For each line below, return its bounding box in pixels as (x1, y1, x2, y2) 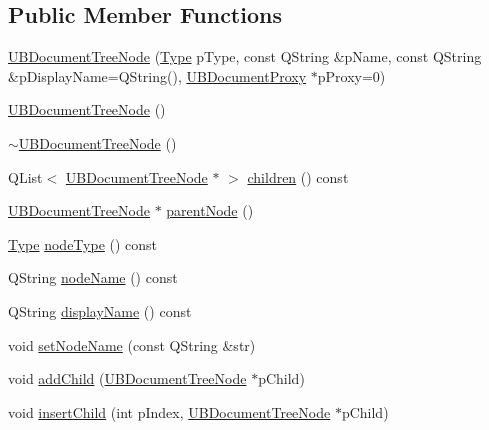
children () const (247, 166, 349, 187)
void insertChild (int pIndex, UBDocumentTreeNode (8, 401, 331, 422)
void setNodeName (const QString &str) (8, 334, 256, 355)
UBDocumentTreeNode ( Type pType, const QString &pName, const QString (8, 46, 482, 67)
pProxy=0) (317, 65, 386, 86)
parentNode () (166, 200, 254, 221)
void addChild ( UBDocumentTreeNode (8, 368, 247, 389)
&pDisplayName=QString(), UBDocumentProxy (8, 65, 307, 86)
